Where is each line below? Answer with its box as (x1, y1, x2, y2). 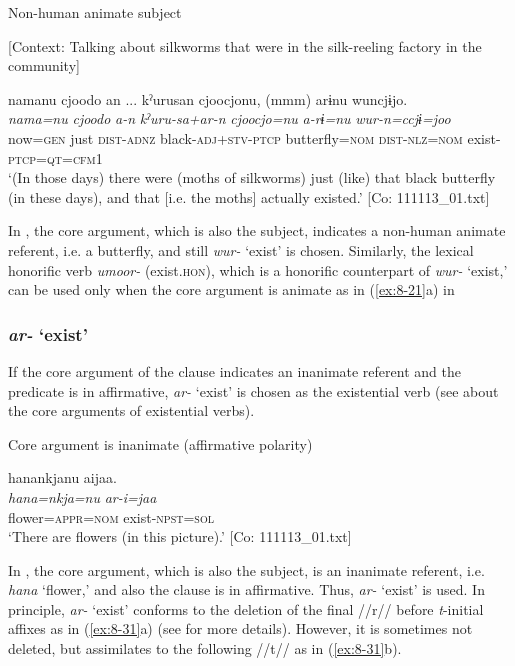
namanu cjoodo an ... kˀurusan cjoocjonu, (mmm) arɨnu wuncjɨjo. (8, 88, 408, 109)
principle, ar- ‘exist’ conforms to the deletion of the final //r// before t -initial (8, 598, 484, 619)
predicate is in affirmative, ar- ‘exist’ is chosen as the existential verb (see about (8, 380, 499, 401)
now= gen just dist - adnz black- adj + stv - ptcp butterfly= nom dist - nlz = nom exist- (8, 127, 501, 148)
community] (8, 55, 80, 76)
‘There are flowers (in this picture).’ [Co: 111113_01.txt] (8, 526, 352, 547)
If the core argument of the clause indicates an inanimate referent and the (8, 360, 461, 381)
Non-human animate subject (8, 2, 182, 22)
